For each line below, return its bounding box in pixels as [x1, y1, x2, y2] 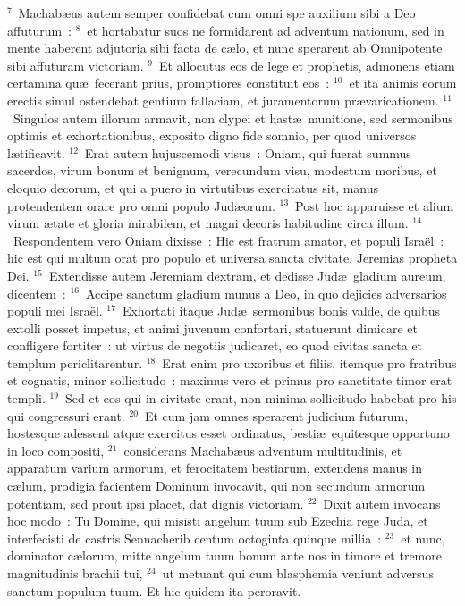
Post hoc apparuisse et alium [295, 196, 454, 215]
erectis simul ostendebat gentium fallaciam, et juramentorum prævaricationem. [7, 90, 439, 109]
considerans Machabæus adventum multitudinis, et [123, 441, 402, 459]
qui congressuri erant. [7, 406, 125, 425]
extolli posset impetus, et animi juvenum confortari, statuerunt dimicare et [7, 318, 418, 337]
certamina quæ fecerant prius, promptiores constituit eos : [7, 73, 330, 92]
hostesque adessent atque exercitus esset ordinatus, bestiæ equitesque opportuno [7, 424, 450, 442]
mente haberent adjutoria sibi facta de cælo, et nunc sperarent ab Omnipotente [7, 38, 443, 57]
